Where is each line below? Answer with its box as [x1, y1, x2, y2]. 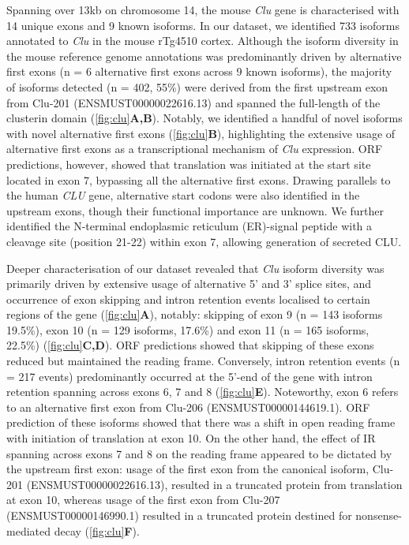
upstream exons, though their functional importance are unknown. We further [6, 202, 385, 218]
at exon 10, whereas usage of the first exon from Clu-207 [6, 491, 280, 508]
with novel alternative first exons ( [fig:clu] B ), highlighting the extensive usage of [6, 125, 396, 141]
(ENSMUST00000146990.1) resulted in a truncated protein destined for [6, 507, 352, 523]
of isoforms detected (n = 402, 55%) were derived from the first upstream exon [6, 78, 388, 95]
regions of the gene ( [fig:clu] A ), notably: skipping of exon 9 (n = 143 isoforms [6, 306, 383, 323]
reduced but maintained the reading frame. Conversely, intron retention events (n [6, 353, 400, 369]
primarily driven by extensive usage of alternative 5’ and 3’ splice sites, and [6, 275, 372, 292]
